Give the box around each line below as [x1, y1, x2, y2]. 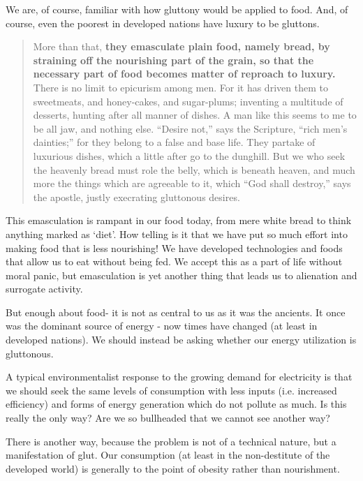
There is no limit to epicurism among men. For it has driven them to [33, 80, 328, 94]
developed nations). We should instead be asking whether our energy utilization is [6, 332, 357, 347]
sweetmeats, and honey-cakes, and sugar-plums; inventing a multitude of [33, 94, 343, 108]
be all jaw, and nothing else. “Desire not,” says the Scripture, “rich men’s [33, 121, 348, 135]
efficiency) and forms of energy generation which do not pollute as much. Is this [6, 397, 347, 411]
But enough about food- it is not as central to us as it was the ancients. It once [6, 304, 346, 319]
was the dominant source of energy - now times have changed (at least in [6, 318, 318, 333]
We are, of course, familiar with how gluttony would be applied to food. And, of [6, 2, 348, 16]
